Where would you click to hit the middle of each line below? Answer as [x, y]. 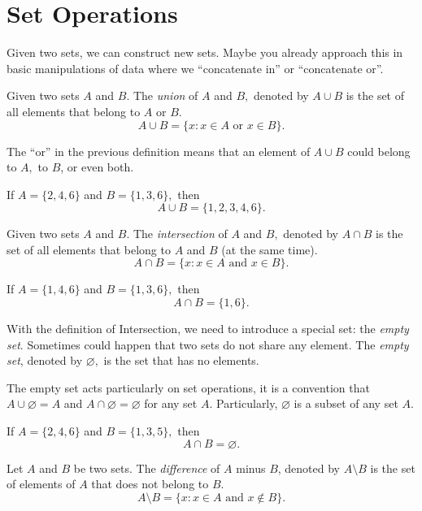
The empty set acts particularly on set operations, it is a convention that [188, 387]
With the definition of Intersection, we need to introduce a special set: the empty [208, 329]
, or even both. [97, 167]
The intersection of [180, 234]
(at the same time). [270, 249]
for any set [171, 403]
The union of [165, 95]
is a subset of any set [346, 403]
